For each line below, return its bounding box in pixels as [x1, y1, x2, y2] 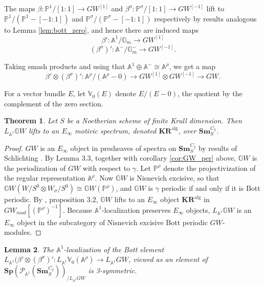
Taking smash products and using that [4, 61, 125, 72]
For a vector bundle [4, 88, 66, 99]
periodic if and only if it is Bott [161, 183, 260, 193]
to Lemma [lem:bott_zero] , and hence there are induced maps [4, 24, 199, 35]
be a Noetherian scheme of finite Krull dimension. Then [67, 115, 242, 126]
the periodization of [4, 162, 66, 173]
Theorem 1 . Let [4, 115, 58, 126]
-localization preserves [102, 204, 171, 215]
